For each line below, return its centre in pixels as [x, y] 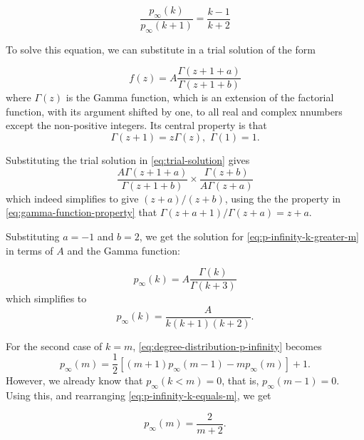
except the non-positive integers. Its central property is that [136, 125]
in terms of [30, 250]
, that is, [240, 380]
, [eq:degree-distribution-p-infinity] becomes [227, 346]
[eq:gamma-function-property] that [82, 212]
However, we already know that [74, 380]
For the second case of [54, 346]
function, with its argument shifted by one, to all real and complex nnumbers [174, 111]
